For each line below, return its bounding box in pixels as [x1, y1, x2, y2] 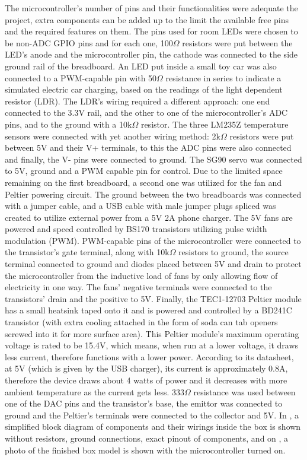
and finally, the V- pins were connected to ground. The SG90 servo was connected [5, 153, 302, 165]
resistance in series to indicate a [165, 71, 282, 84]
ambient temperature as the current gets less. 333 [5, 385, 184, 398]
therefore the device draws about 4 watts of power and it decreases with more [5, 374, 287, 386]
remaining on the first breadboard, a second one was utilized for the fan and [5, 176, 282, 188]
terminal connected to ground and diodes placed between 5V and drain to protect [5, 258, 302, 270]
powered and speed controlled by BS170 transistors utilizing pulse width [5, 223, 267, 235]
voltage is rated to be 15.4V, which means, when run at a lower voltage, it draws [5, 339, 299, 351]
